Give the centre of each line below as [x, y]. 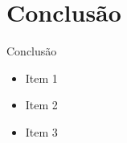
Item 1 [41, 78]
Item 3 [41, 131]
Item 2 [41, 105]
